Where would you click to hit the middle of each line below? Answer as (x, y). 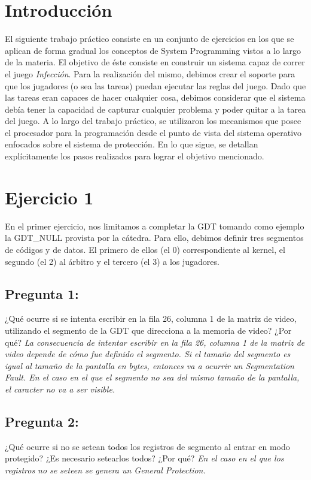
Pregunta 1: (42, 293)
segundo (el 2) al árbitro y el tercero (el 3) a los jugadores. (112, 261)
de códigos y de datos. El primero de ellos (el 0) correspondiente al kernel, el (145, 249)
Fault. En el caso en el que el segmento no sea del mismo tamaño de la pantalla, (152, 377)
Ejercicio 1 (49, 197)
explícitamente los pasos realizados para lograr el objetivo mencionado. (135, 156)
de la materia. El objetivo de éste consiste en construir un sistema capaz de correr (155, 62)
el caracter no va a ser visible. (60, 389)
